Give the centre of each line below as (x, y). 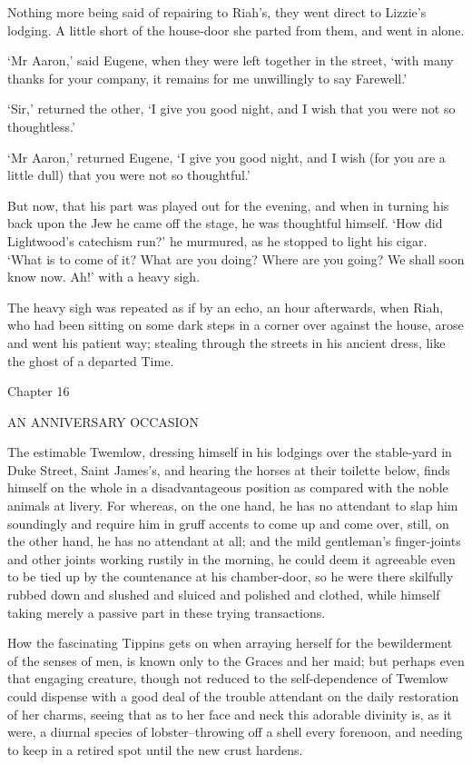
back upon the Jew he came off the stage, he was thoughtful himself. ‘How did (225, 223)
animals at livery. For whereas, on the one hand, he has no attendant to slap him (233, 506)
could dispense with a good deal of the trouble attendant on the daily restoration (233, 696)
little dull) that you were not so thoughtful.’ (129, 175)
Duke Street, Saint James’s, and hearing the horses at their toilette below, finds (229, 469)
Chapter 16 (39, 391)
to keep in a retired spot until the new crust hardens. (155, 749)
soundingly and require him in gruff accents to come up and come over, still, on (228, 523)
